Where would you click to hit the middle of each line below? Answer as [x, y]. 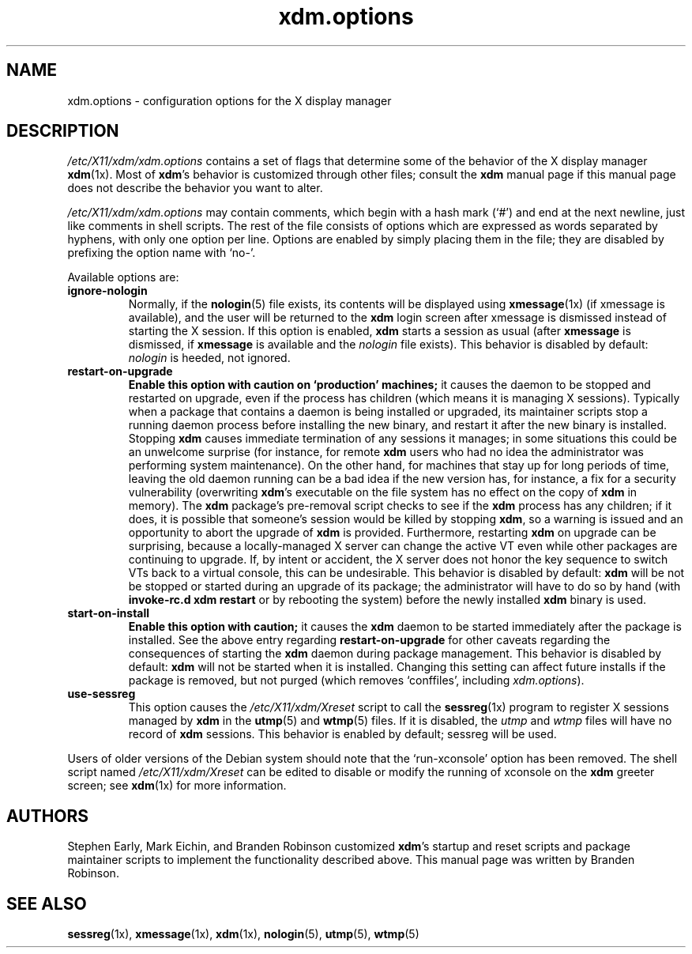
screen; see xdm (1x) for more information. [177, 786]
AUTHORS [48, 816]
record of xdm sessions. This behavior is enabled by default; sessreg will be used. [342, 734]
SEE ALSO [47, 903]
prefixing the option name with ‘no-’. [162, 253]
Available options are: [123, 277]
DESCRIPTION [63, 131]
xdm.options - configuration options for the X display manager [229, 100]
